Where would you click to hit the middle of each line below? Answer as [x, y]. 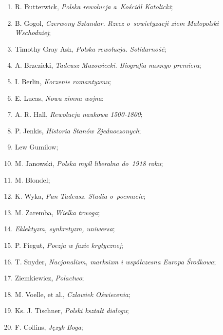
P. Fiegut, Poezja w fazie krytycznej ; [69, 245]
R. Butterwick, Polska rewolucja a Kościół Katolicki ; [94, 6]
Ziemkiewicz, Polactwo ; [49, 278]
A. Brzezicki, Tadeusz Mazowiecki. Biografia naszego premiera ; [108, 65]
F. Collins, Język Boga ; [49, 326]
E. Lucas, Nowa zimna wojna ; [59, 98]
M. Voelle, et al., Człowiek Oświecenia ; [73, 294]
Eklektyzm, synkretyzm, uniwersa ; [65, 229]
